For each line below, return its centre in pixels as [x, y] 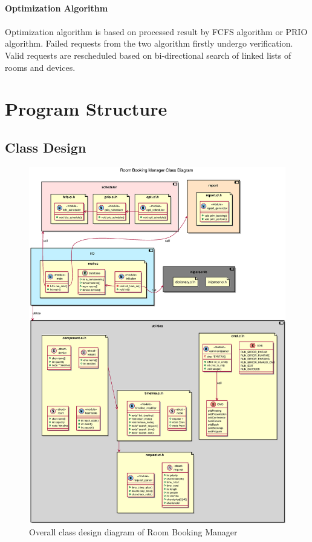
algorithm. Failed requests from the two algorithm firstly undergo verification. [149, 43]
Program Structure [86, 109]
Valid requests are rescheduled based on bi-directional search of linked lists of [148, 55]
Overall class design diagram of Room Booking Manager [133, 531]
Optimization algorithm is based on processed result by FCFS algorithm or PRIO [156, 31]
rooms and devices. [40, 67]
